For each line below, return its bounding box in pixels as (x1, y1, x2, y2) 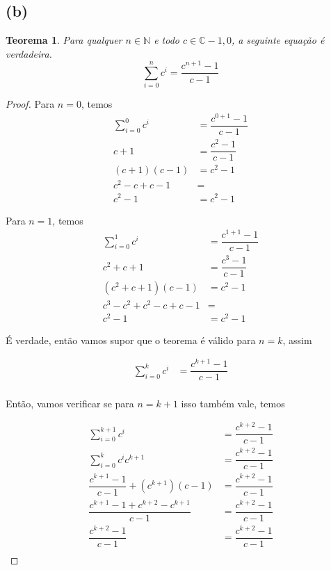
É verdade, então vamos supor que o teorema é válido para (6, 332, 256, 347)
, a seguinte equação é (231, 33, 325, 47)
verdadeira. (6, 46, 52, 60)
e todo (154, 33, 180, 47)
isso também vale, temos (181, 396, 285, 410)
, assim (282, 332, 312, 347)
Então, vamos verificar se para (6, 396, 134, 410)
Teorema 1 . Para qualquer (6, 33, 122, 47)
